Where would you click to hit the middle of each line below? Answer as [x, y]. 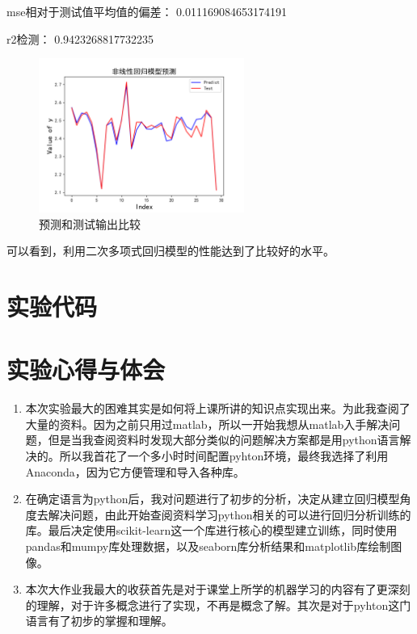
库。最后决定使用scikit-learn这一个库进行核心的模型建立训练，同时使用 [211, 530]
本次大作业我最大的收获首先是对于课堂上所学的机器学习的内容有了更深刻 [218, 589]
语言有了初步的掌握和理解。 [99, 621]
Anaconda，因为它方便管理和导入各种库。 [135, 471]
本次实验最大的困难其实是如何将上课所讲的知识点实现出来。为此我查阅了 [218, 408]
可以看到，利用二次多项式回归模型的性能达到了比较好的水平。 [171, 251]
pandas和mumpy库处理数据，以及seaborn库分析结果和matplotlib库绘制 [208, 546]
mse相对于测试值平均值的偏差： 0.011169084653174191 [147, 11]
